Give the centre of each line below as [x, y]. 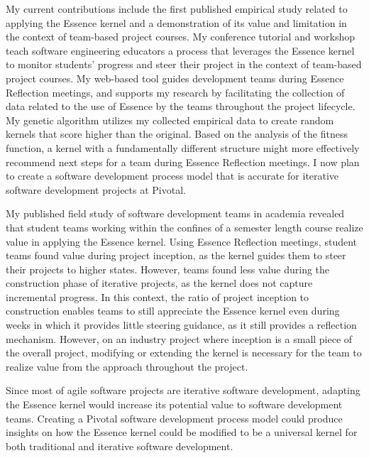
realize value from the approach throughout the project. [127, 366]
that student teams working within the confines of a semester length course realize [184, 227]
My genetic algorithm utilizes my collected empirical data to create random [170, 120]
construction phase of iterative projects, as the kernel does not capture [159, 283]
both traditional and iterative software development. [120, 446]
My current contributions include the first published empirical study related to [177, 9]
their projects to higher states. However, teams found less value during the [168, 269]
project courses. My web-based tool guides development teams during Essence [175, 78]
